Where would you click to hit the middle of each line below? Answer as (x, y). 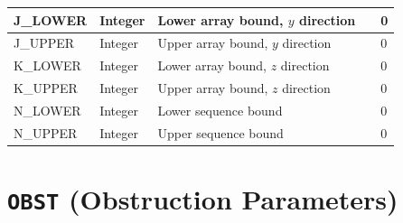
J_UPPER (44, 43)
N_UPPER (46, 132)
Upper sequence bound (220, 132)
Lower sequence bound (220, 110)
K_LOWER (47, 65)
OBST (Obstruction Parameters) (203, 199)
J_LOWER (51, 19)
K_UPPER (46, 88)
